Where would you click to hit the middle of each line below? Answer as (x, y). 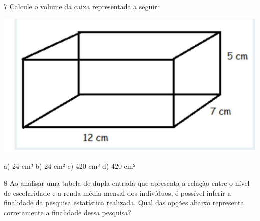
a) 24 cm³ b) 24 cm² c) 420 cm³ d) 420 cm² (70, 166)
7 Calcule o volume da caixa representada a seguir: (82, 6)
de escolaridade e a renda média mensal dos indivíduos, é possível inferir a (118, 193)
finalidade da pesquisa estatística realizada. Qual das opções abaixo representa (124, 203)
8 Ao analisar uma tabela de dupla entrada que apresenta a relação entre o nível (127, 183)
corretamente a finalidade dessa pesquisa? (68, 212)
